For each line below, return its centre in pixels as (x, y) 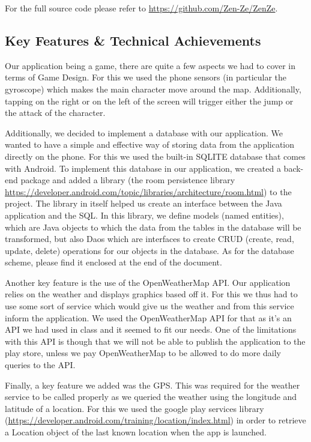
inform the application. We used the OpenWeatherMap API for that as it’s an (148, 317)
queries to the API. (40, 365)
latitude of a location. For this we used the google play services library (134, 408)
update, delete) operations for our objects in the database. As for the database (149, 250)
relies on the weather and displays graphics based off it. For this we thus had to (151, 294)
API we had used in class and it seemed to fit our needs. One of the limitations (151, 329)
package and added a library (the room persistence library (128, 180)
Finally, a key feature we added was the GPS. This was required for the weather (152, 385)
